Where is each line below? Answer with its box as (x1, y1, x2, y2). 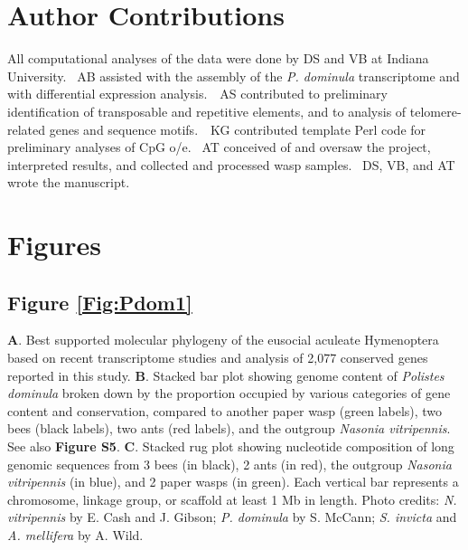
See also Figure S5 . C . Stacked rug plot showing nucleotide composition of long (7, 437, 454, 456)
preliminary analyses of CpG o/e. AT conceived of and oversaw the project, (7, 137, 431, 156)
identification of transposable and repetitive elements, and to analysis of (7, 101, 407, 120)
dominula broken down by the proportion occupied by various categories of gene (7, 384, 451, 403)
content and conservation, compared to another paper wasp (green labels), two (7, 401, 443, 420)
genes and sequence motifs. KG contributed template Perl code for (49, 119, 426, 138)
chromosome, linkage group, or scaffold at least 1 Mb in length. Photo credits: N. (7, 489, 457, 508)
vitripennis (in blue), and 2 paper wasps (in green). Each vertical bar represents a (7, 472, 459, 491)
